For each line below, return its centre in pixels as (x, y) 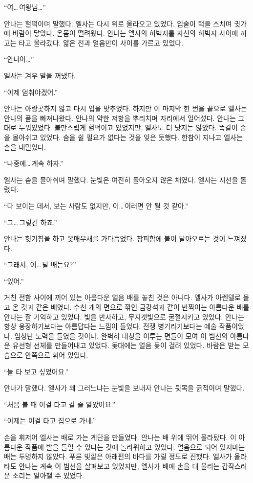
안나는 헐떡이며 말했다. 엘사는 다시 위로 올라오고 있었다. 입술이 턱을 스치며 (118, 23)
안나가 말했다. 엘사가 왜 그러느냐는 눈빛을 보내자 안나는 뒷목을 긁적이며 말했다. (124, 388)
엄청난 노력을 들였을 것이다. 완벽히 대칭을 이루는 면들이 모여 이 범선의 (121, 335)
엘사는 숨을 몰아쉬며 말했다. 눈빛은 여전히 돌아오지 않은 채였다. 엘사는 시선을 (121, 179)
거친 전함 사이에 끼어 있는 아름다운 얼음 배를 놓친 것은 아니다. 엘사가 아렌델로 (122, 297)
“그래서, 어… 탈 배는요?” (40, 264)
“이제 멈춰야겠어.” (31, 92)
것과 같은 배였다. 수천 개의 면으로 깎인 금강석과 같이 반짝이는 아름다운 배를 (135, 307)
